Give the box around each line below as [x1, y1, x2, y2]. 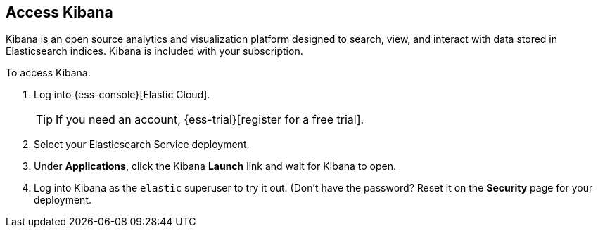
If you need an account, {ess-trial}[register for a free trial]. [56, 112, 364, 127]
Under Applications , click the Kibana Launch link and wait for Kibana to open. [34, 160, 397, 173]
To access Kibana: [6, 67, 91, 79]
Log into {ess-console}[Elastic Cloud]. [34, 88, 210, 101]
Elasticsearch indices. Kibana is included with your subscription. [6, 45, 303, 58]
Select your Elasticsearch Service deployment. [34, 138, 250, 151]
